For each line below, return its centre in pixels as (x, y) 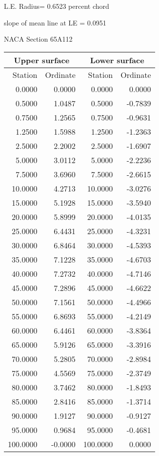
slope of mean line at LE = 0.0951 (55, 22)
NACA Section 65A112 (38, 39)
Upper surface (42, 60)
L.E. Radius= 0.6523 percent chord (57, 6)
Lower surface (117, 60)
